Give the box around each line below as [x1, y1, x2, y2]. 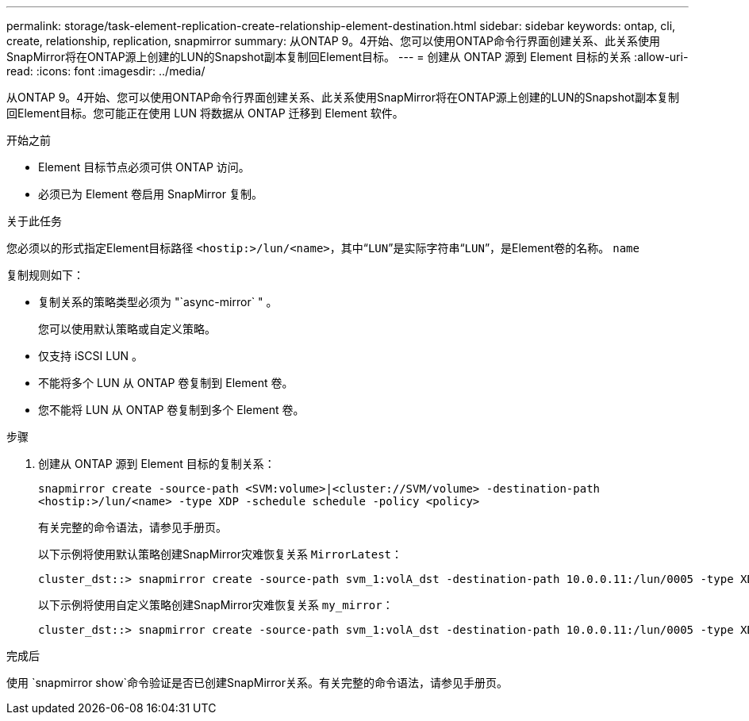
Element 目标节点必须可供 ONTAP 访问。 [38, 160, 250, 174]
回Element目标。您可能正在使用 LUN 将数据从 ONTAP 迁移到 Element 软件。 [6, 106, 404, 120]
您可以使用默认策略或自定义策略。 [38, 322, 216, 336]
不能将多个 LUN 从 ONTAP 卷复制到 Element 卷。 [38, 376, 294, 389]
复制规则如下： [6, 268, 84, 282]
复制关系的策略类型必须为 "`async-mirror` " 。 [38, 295, 278, 309]
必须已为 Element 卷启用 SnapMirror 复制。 [38, 187, 263, 201]
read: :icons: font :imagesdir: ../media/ [6, 64, 205, 78]
